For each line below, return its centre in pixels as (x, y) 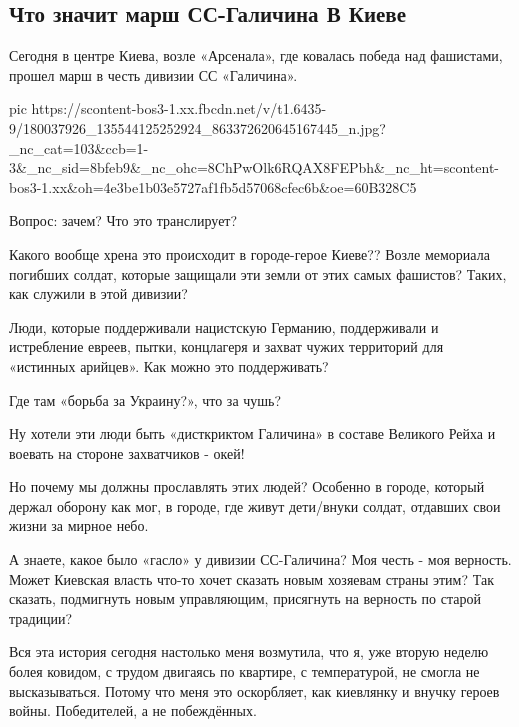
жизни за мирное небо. (79, 525)
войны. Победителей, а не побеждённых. (133, 710)
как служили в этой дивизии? (98, 293)
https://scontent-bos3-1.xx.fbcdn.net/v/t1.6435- (179, 108)
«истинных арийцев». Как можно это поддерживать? (169, 365)
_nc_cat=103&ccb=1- (79, 147)
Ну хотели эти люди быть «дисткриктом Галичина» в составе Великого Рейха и (252, 433)
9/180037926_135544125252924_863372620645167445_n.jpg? (197, 127)
